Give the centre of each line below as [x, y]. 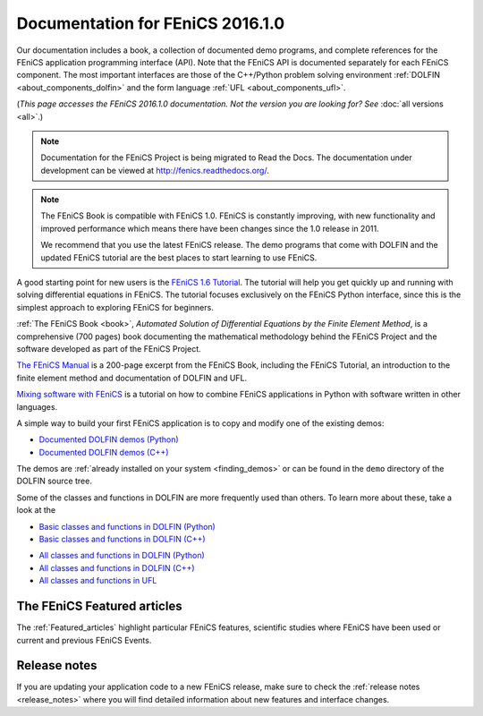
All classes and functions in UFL [98, 581]
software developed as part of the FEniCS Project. [109, 348]
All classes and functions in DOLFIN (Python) [122, 556]
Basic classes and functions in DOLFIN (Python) [127, 526]
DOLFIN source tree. [55, 481]
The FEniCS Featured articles [99, 606]
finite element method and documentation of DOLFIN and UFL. [132, 378]
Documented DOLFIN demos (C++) [104, 452]
